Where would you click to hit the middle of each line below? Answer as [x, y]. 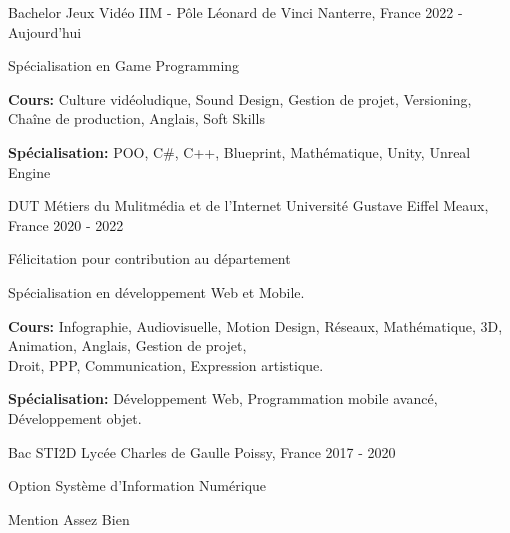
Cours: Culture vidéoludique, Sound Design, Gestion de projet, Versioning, [240, 98]
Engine [29, 171]
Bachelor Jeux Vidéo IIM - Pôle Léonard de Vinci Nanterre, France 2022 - [235, 12]
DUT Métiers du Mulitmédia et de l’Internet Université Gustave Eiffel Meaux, [248, 205]
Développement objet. [75, 417]
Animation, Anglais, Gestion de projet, [127, 345]
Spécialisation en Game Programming [124, 65]
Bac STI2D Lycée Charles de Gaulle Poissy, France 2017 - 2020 [202, 451]
